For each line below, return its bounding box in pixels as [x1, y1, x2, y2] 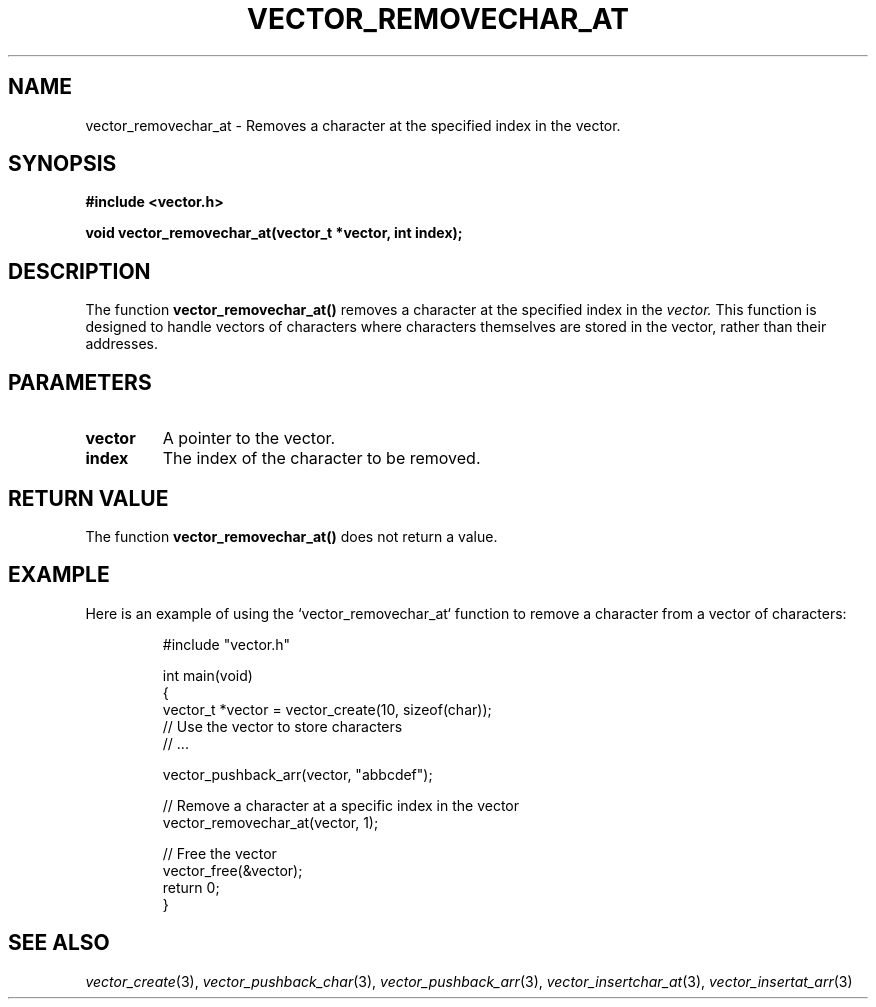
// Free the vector [162, 844, 277, 862]
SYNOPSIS [8, 151, 117, 177]
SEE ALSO [8, 930, 110, 956]
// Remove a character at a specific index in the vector [162, 796, 520, 814]
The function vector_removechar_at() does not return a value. [85, 527, 498, 545]
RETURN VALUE [8, 485, 169, 511]
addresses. [85, 335, 158, 353]
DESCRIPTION [8, 258, 151, 284]
